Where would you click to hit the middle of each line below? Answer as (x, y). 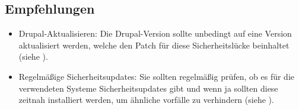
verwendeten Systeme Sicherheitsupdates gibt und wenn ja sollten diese (148, 88)
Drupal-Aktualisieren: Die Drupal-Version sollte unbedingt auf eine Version (155, 33)
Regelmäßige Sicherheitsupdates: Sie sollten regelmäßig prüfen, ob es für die (157, 76)
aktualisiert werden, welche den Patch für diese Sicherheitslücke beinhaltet (154, 45)
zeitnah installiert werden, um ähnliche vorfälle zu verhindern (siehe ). (146, 100)
